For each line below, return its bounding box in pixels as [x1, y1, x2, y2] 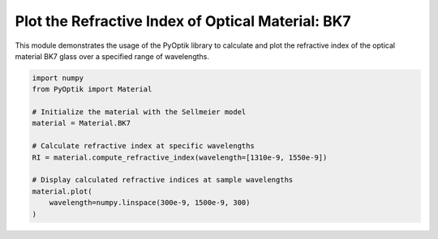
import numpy [32, 73, 84, 83]
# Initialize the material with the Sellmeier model [32, 108, 247, 117]
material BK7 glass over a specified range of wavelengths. [15, 51, 210, 61]
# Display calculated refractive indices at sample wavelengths [32, 175, 294, 185]
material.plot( [32, 186, 92, 196]
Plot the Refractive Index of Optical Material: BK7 [15, 12, 351, 30]
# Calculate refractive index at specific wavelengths [32, 142, 255, 151]
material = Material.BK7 [32, 118, 131, 128]
